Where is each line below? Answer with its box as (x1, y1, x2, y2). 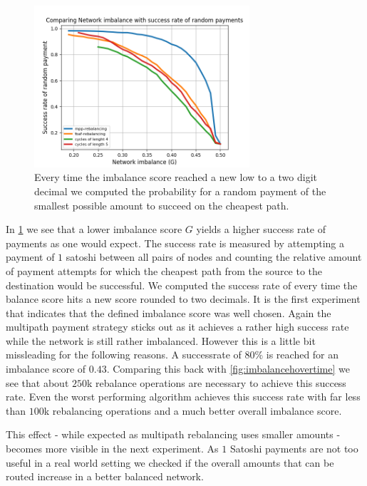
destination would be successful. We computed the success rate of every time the (6, 277, 358, 292)
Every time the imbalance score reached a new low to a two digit (34, 170, 317, 185)
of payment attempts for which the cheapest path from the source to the (6, 263, 323, 278)
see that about (6, 375, 69, 390)
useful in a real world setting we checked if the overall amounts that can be (6, 455, 334, 470)
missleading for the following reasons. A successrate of (6, 347, 242, 362)
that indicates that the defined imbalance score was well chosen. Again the (6, 305, 331, 320)
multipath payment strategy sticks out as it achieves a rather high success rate (6, 319, 349, 334)
